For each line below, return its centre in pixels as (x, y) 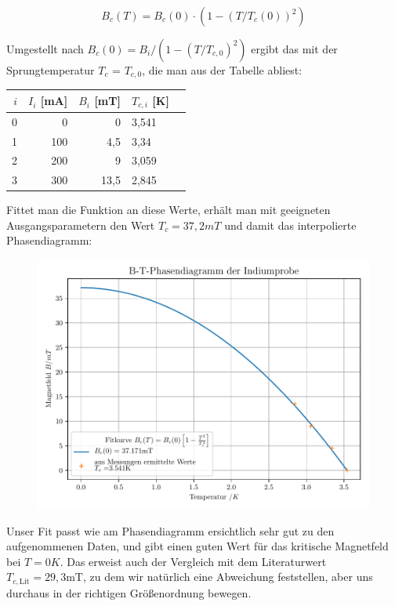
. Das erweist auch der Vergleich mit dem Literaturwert (193, 561)
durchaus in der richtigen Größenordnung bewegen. (129, 592)
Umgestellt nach (45, 49)
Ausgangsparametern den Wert (81, 225)
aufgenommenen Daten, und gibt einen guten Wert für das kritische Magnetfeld (197, 546)
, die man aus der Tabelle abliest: (222, 70)
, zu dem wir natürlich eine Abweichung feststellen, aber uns (228, 577)
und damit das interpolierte (290, 225)
